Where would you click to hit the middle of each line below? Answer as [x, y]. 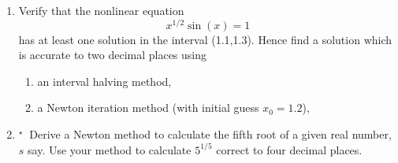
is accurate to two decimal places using [113, 55]
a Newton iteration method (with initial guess [148, 107]
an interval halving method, [104, 81]
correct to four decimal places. [289, 149]
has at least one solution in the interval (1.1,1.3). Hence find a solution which [205, 39]
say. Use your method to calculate [110, 149]
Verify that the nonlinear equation [101, 10]
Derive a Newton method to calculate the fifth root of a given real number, [210, 134]
